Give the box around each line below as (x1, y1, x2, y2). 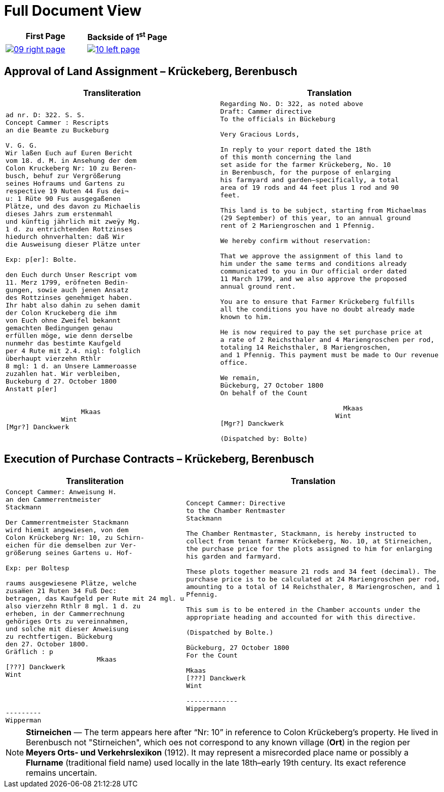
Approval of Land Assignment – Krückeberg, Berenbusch (4, 64, 298, 78)
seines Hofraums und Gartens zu (6, 180, 125, 188)
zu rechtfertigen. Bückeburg (6, 632, 113, 640)
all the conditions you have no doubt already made (220, 305, 415, 313)
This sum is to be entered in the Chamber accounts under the (186, 606, 420, 614)
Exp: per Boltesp (6, 564, 69, 572)
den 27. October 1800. (6, 640, 89, 648)
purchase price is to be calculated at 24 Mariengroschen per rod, (186, 575, 440, 583)
